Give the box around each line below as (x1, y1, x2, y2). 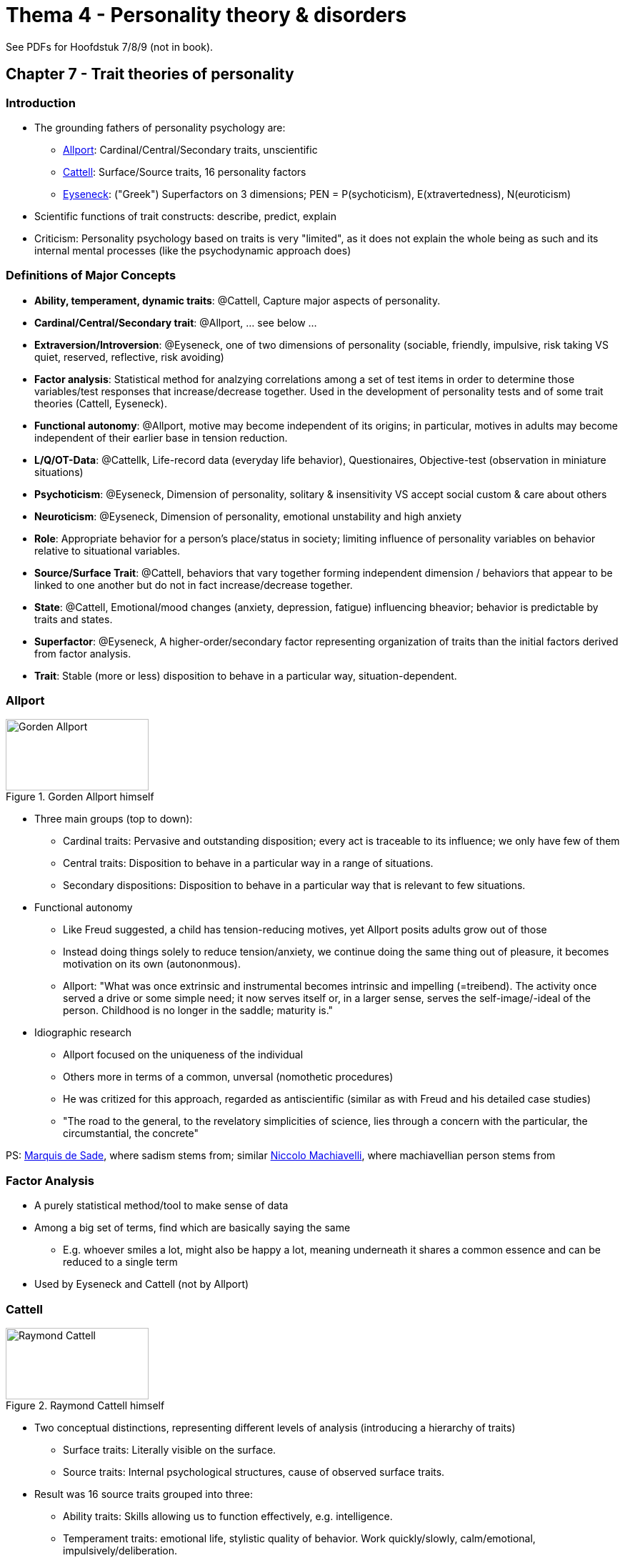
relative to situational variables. (34, 544, 181, 557)
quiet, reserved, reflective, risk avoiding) (34, 350, 224, 363)
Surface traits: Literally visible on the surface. (63, 1443, 276, 1456)
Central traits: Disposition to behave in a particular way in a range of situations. (63, 857, 434, 870)
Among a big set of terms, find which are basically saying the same (34, 1221, 351, 1234)
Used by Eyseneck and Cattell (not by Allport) (34, 1278, 249, 1291)
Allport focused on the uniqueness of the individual (63, 1048, 304, 1061)
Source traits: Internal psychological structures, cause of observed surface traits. (63, 1465, 445, 1478)
